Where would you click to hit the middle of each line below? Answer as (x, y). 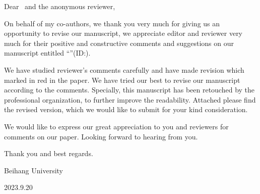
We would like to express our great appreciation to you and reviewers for (116, 126)
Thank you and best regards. (49, 153)
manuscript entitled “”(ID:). (47, 53)
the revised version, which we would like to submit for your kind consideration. (126, 109)
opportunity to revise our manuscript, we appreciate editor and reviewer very (123, 33)
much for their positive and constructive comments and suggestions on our (119, 43)
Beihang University (34, 170)
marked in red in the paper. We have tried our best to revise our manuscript (122, 80)
